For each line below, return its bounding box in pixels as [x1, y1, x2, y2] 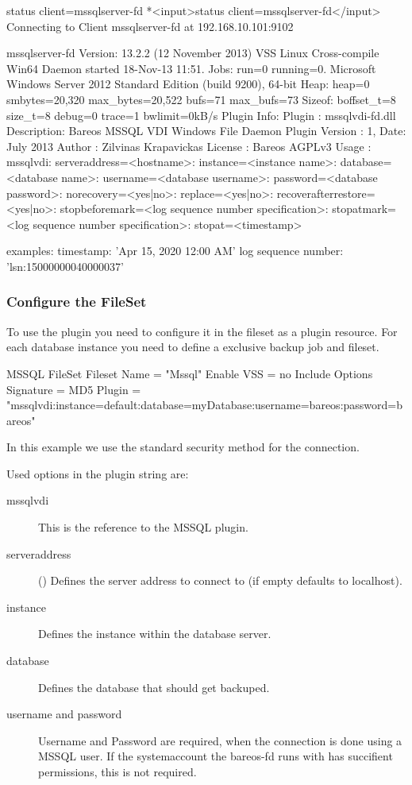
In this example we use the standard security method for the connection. [6, 439, 360, 455]
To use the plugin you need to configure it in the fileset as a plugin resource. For [6, 323, 398, 339]
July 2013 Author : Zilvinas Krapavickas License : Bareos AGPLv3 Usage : [6, 137, 372, 154]
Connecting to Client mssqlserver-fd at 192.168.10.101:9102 [6, 17, 294, 34]
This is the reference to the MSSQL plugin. [38, 519, 248, 536]
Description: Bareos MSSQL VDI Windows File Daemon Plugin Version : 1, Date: [6, 122, 406, 139]
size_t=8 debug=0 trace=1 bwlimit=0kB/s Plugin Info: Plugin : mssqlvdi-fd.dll [6, 106, 396, 123]
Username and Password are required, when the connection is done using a [38, 732, 402, 748]
